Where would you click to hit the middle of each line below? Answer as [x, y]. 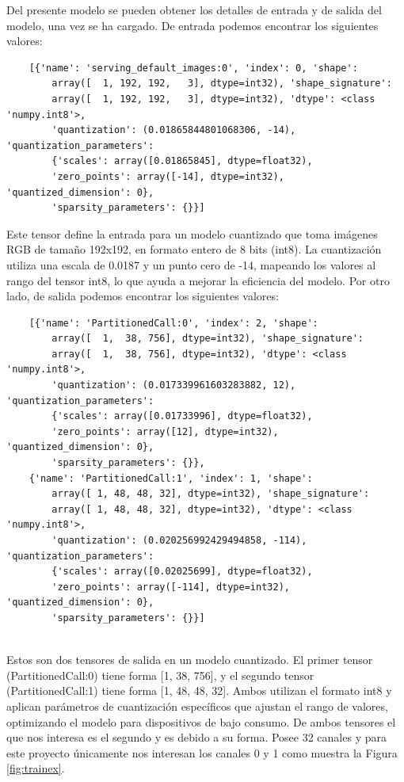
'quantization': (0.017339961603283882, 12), [174, 385]
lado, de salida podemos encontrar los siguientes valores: [143, 296]
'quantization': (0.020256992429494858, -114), [179, 540]
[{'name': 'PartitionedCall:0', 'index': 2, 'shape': [173, 323]
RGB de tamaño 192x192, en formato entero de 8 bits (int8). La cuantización [194, 249]
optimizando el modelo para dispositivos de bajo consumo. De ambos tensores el [201, 721]
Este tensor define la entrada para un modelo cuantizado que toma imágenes [192, 233]
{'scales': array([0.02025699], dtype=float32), [182, 572]
